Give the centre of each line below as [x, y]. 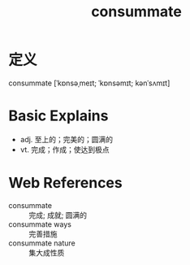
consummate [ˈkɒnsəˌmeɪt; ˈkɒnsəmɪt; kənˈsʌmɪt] [89, 83]
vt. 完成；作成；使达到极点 [65, 150]
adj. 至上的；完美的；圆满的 [67, 139]
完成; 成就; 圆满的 [58, 215]
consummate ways [40, 224]
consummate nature [42, 243]
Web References [66, 183]
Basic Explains [58, 116]
